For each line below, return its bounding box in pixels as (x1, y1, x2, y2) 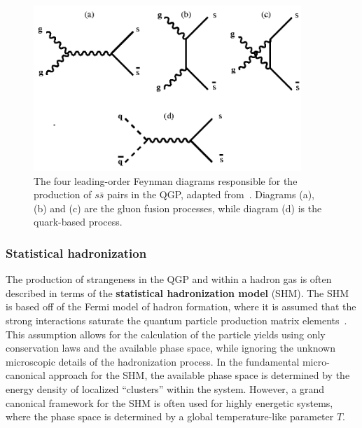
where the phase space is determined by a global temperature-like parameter (6, 409, 334, 424)
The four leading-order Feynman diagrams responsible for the (34, 173, 298, 188)
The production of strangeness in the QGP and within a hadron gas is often (6, 272, 332, 287)
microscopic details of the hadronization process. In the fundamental (6, 354, 300, 368)
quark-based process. (34, 214, 123, 229)
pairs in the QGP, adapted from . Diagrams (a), (107, 187, 314, 202)
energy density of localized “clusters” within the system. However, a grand (6, 381, 325, 396)
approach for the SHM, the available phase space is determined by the (48, 368, 350, 382)
